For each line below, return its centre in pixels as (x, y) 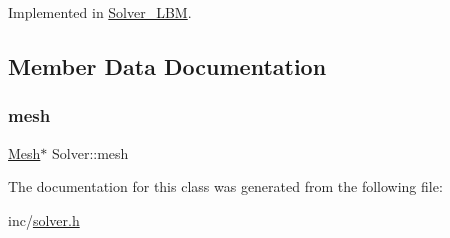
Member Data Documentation (167, 65)
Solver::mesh (90, 152)
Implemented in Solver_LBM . (100, 12)
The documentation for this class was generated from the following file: (225, 186)
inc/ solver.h (44, 219)
